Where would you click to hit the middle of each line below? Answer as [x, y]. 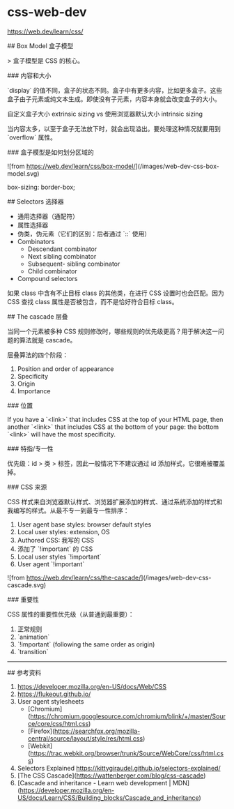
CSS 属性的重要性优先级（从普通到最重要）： [71, 614]
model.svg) [23, 173]
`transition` [33, 651]
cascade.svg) [27, 585]
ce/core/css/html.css [58, 723]
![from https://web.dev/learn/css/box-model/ [71, 166]
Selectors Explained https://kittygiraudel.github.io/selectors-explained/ [119, 768]
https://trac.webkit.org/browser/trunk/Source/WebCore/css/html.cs [127, 753]
